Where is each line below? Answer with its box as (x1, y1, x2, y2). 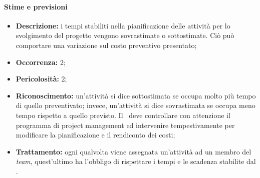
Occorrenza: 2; (16, 56, 66, 67)
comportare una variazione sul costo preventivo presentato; (16, 39, 197, 50)
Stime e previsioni (4, 1, 68, 11)
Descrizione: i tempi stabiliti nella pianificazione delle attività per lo (16, 20, 230, 30)
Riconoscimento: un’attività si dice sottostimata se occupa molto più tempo (16, 90, 256, 100)
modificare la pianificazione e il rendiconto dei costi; (16, 129, 175, 140)
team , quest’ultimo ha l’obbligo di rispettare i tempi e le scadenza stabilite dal (16, 156, 256, 166)
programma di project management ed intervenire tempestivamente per (16, 119, 235, 130)
